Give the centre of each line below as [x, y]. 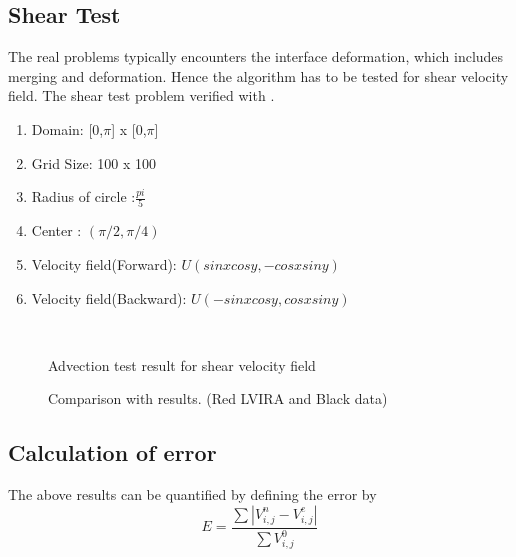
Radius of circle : [83, 196]
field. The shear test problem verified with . [141, 95]
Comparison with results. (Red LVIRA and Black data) [218, 398]
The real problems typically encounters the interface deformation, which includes [256, 56]
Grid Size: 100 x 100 [93, 162]
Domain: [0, [67, 128]
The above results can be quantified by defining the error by [192, 494]
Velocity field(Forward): [104, 264]
